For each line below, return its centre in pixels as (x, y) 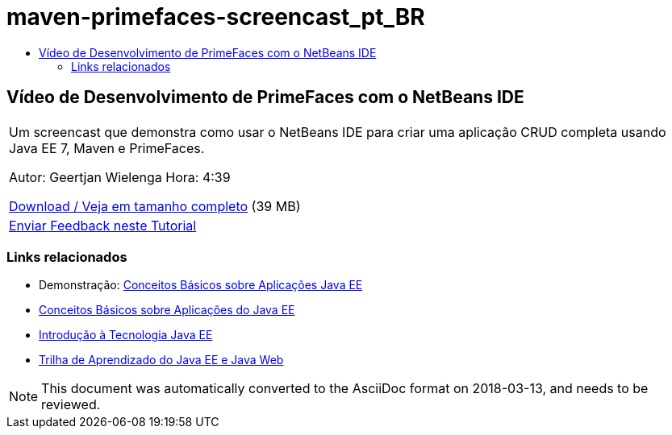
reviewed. (71, 405)
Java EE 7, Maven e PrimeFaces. (107, 148)
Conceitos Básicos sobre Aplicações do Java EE (167, 310)
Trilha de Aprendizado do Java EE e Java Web (161, 360)
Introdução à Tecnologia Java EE (126, 335)
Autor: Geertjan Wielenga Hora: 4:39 (120, 177)
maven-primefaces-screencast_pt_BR (216, 17)
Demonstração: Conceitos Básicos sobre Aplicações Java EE (201, 285)
